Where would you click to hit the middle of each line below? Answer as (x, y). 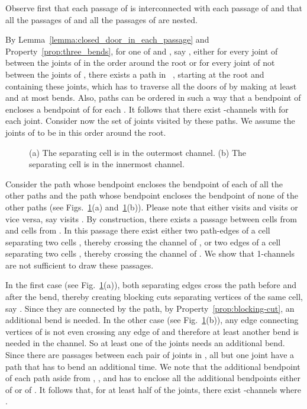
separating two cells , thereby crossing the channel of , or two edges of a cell (143, 242)
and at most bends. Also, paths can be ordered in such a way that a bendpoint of (153, 98)
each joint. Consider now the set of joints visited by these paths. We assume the (150, 121)
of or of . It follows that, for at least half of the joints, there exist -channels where (153, 389)
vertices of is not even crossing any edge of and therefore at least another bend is (152, 331)
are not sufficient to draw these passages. (80, 265)
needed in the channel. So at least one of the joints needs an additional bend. (145, 343)
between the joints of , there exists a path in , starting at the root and (135, 74)
